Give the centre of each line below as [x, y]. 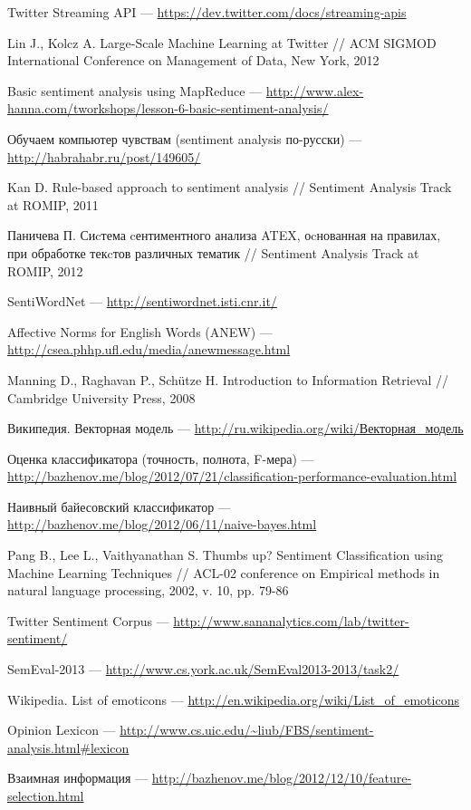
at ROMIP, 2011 [53, 204]
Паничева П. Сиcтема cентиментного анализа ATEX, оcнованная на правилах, [224, 235]
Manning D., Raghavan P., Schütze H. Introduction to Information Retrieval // [228, 379]
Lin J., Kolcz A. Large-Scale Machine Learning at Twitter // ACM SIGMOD [222, 42]
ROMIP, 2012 [45, 270]
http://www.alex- [315, 90]
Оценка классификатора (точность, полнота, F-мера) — [161, 458]
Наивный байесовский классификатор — [119, 506]
